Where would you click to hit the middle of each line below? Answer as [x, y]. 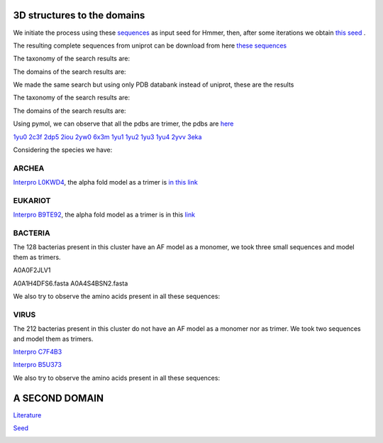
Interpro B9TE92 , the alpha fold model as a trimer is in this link [104, 215]
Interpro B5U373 [37, 365]
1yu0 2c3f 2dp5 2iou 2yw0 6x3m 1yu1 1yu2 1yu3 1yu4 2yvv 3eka [107, 137]
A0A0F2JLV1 [32, 270]
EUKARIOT [32, 200]
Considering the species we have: [63, 150]
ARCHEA [29, 168]
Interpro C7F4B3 [38, 351]
